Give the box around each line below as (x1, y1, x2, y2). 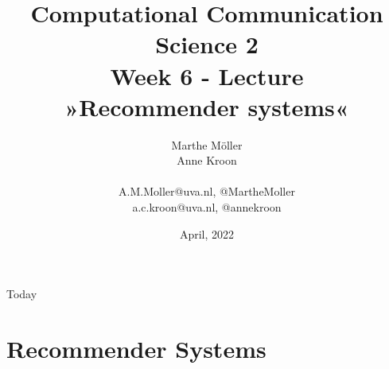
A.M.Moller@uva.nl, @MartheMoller (119, 183, 295, 200)
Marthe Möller (171, 136, 243, 153)
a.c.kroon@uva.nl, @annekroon (132, 199, 282, 216)
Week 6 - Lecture (110, 59, 304, 91)
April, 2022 (179, 225, 235, 242)
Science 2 (155, 28, 259, 60)
